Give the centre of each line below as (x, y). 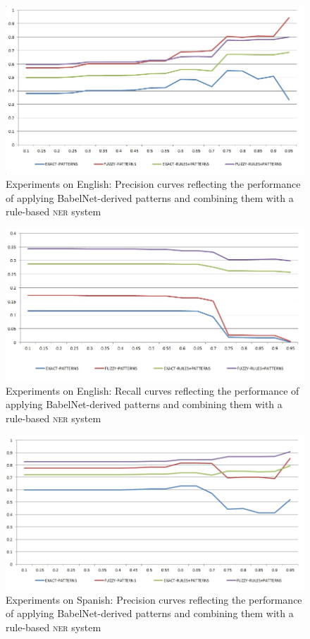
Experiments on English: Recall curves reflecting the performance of (153, 390)
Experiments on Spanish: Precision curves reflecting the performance (154, 599)
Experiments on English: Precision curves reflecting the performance (153, 184)
